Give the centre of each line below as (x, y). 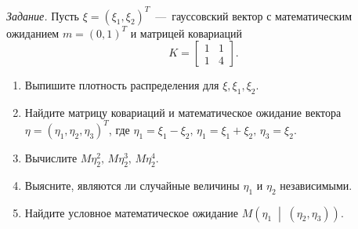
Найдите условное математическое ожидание (132, 212)
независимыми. (316, 185)
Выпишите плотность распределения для (122, 85)
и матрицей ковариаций (186, 33)
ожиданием (33, 33)
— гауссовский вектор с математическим (254, 15)
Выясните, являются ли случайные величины (132, 185)
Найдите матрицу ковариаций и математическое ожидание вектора (183, 112)
